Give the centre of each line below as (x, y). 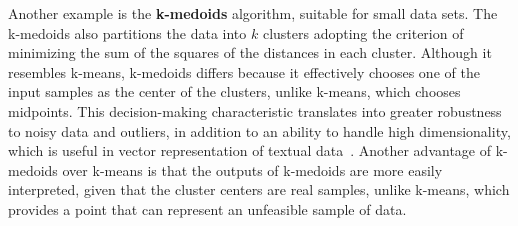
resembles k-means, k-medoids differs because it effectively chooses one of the (244, 71)
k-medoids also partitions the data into (127, 32)
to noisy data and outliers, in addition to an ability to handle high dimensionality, (259, 130)
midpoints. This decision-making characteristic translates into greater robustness (255, 110)
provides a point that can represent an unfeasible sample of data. (207, 208)
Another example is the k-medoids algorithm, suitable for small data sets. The (253, 13)
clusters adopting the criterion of (363, 32)
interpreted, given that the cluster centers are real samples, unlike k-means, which (259, 189)
